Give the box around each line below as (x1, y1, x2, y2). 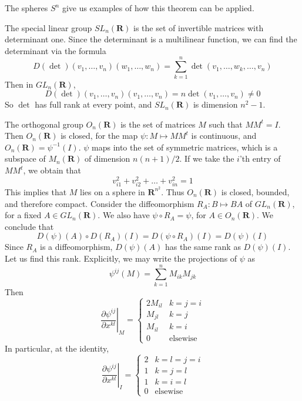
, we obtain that (23, 164, 81, 176)
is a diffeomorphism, (40, 240, 113, 253)
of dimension (84, 152, 130, 165)
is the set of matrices (120, 118, 196, 130)
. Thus (161, 185, 184, 198)
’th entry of (239, 152, 281, 165)
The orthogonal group (5, 118, 83, 130)
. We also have (98, 209, 150, 221)
